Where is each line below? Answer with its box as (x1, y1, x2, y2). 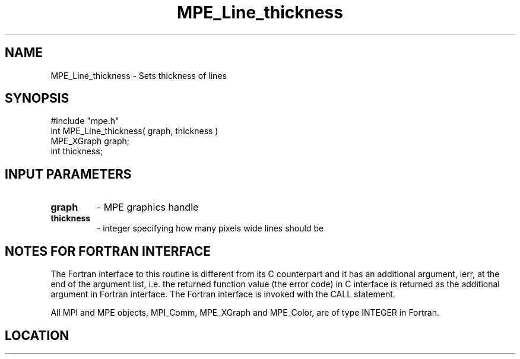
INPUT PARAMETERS (5, 166, 132, 182)
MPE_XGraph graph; (50, 136, 130, 147)
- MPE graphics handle (96, 201, 199, 214)
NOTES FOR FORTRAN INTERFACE (5, 243, 211, 259)
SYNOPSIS (5, 91, 69, 106)
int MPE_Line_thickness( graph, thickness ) (50, 126, 218, 136)
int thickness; (50, 146, 103, 157)
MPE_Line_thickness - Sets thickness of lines (50, 70, 227, 81)
